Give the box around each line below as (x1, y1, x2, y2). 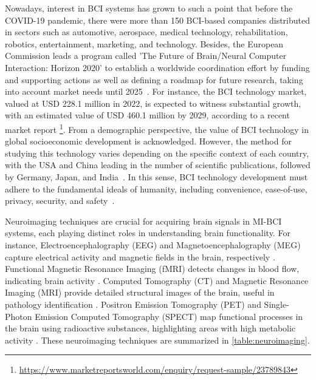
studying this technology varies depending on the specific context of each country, (5, 146, 309, 159)
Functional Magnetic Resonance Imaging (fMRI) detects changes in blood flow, (5, 262, 300, 275)
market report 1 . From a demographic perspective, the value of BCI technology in (5, 121, 309, 135)
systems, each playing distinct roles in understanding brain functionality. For (5, 226, 290, 239)
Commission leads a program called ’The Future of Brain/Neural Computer (5, 49, 287, 62)
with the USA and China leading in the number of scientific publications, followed (5, 158, 311, 171)
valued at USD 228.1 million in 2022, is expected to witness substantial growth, (5, 97, 301, 109)
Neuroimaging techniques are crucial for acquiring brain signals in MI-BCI (5, 214, 282, 227)
